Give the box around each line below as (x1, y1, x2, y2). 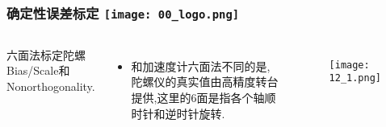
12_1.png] (329, 72, 382, 84)
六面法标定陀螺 (6, 46, 86, 63)
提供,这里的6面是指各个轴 (131, 88, 265, 105)
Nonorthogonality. (6, 77, 95, 94)
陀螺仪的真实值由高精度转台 (131, 73, 279, 90)
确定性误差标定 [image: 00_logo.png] (6, 2, 240, 23)
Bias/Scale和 (6, 62, 70, 79)
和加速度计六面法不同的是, (131, 57, 271, 74)
